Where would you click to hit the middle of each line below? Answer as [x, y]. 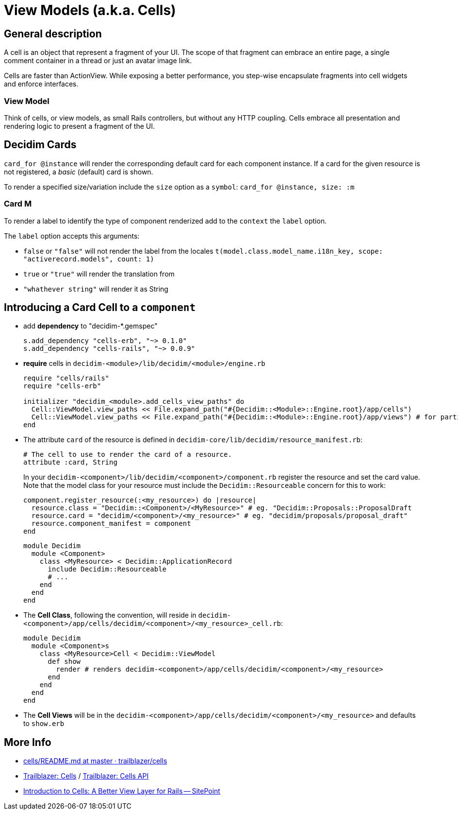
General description [53, 34]
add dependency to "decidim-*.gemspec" [90, 326]
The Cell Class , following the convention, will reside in [110, 615]
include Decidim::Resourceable [107, 569]
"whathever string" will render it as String [96, 289]
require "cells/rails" [66, 378]
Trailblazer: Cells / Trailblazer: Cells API [86, 776]
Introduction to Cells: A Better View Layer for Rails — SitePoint [122, 791]
